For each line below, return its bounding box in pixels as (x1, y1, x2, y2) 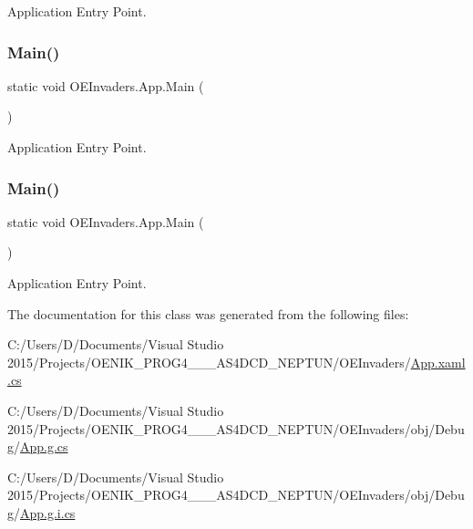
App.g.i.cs (20, 503, 76, 522)
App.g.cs (20, 437, 68, 456)
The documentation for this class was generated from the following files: (7, 304, 409, 323)
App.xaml (410, 352, 466, 371)
